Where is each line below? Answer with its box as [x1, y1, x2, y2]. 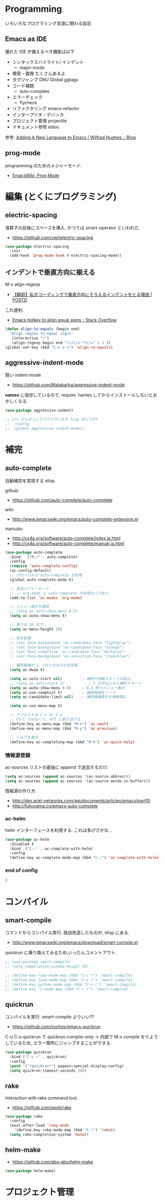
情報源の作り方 [5, 788, 35, 794]
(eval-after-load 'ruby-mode [9, 1123, 69, 1128]
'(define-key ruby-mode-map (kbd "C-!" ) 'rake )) [14, 1128, 115, 1133]
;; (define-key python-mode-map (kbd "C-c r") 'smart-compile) [5, 982, 137, 987]
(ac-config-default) [9, 568, 52, 573]
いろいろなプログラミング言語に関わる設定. [5, 20, 93, 26]
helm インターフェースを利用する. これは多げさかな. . [5, 827, 112, 833]
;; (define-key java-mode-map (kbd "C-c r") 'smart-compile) [5, 977, 133, 982]
